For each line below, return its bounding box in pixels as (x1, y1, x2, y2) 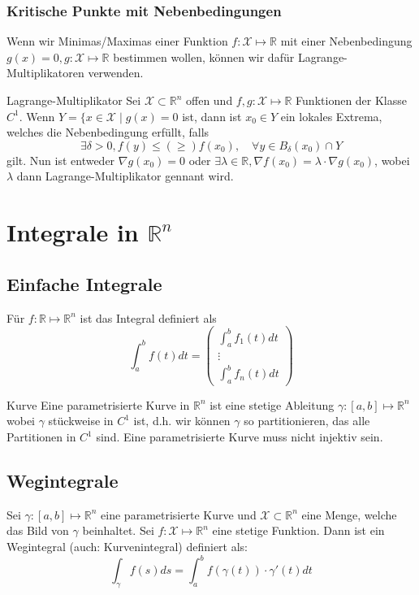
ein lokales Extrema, (280, 107, 382, 124)
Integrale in (6, 215, 139, 249)
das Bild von (6, 522, 69, 539)
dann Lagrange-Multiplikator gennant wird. (16, 167, 234, 185)
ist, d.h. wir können (133, 412, 231, 429)
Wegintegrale (6, 468, 119, 493)
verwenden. (88, 64, 144, 81)
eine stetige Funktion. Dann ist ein (212, 522, 385, 539)
